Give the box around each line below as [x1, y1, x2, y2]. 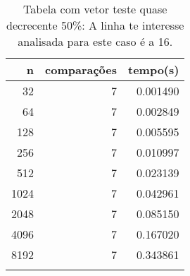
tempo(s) [128, 61, 179, 78]
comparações [45, 61, 117, 78]
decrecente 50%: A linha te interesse [6, 17, 184, 33]
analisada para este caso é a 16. [18, 33, 173, 49]
